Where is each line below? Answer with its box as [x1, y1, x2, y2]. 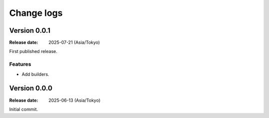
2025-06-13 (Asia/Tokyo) [48, 97, 101, 103]
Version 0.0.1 [9, 26, 51, 35]
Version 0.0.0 [9, 84, 52, 93]
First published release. [9, 49, 57, 55]
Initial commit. [9, 106, 38, 112]
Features [9, 61, 31, 68]
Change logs [9, 7, 63, 18]
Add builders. [21, 71, 49, 77]
